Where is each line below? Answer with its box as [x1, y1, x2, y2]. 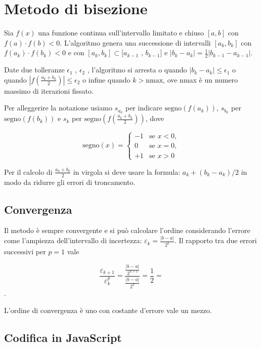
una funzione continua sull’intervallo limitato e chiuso [38, 27, 204, 38]
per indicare [125, 102, 162, 113]
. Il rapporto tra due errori [174, 235, 257, 246]
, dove [145, 113, 164, 124]
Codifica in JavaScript [4, 329, 122, 345]
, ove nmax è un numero [163, 74, 238, 85]
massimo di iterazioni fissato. [4, 85, 94, 96]
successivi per [4, 246, 46, 257]
